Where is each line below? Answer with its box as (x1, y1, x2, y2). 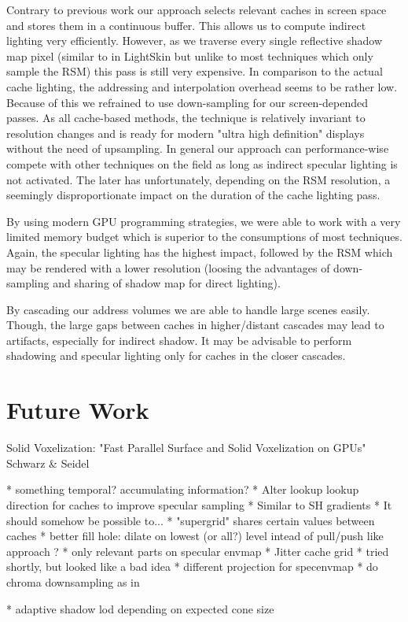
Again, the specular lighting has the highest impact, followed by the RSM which (6, 243, 393, 260)
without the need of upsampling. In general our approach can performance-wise (6, 140, 389, 157)
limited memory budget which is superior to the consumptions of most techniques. (6, 228, 402, 245)
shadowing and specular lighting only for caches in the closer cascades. (6, 347, 346, 364)
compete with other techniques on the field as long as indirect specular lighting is (6, 155, 398, 172)
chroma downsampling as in (6, 573, 140, 590)
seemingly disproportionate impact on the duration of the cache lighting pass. (6, 187, 380, 203)
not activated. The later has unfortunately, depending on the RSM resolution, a (6, 171, 391, 187)
